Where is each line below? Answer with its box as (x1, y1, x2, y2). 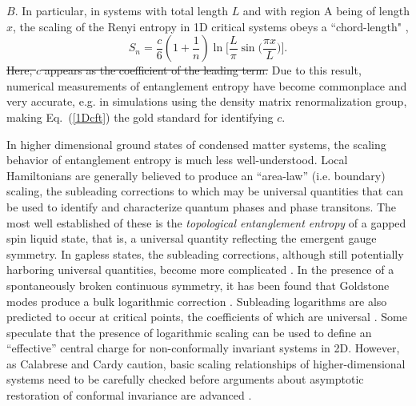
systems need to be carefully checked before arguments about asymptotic (6, 371, 364, 388)
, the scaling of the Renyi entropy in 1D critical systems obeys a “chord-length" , (13, 18, 409, 34)
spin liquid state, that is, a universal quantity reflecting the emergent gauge (6, 230, 377, 247)
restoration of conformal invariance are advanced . (6, 387, 252, 404)
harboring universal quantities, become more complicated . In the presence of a (6, 261, 394, 278)
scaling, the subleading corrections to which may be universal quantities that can (6, 183, 403, 199)
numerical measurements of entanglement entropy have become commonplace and (6, 77, 407, 94)
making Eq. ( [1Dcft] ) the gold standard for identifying (6, 108, 274, 125)
